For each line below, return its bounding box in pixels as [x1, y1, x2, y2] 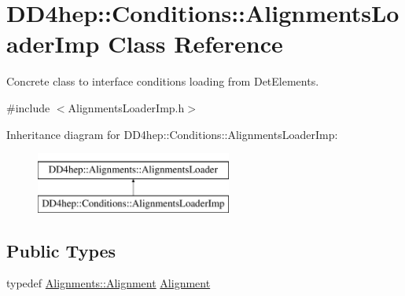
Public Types [6, 238, 116, 262]
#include [6, 99, 50, 115]
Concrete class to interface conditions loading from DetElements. [6, 73, 319, 90]
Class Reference [108, 27, 283, 60]
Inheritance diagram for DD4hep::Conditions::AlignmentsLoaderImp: [6, 126, 338, 142]
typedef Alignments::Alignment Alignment [6, 275, 211, 291]
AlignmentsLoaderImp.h [68, 99, 185, 115]
